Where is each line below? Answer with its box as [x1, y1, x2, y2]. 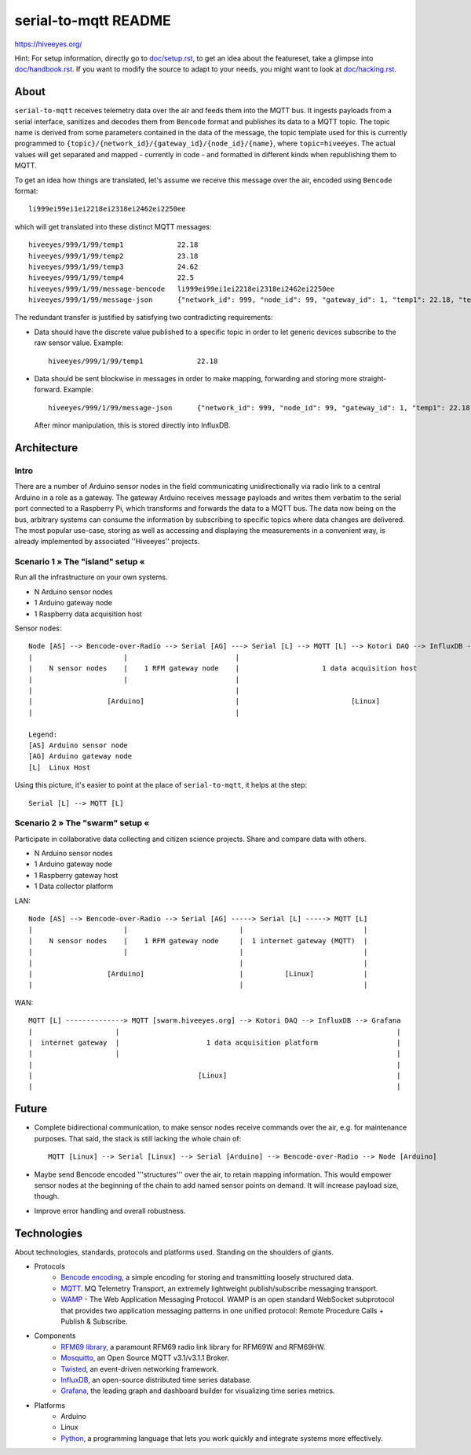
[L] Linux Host [28, 762, 91, 772]
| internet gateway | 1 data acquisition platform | [28, 1038, 401, 1047]
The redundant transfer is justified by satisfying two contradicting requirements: [14, 313, 274, 322]
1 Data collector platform [34, 881, 114, 891]
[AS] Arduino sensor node [28, 740, 129, 750]
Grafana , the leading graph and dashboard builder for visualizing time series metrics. [60, 1386, 335, 1395]
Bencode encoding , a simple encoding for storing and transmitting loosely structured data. [60, 1273, 354, 1282]
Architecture [14, 441, 78, 455]
